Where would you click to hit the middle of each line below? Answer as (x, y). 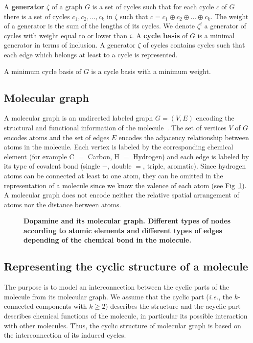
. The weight (230, 16)
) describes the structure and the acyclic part (173, 306)
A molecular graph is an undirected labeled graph (79, 118)
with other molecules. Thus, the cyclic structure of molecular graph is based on (123, 325)
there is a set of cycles (37, 16)
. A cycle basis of (160, 35)
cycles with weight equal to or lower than (66, 35)
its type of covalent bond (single (52, 166)
